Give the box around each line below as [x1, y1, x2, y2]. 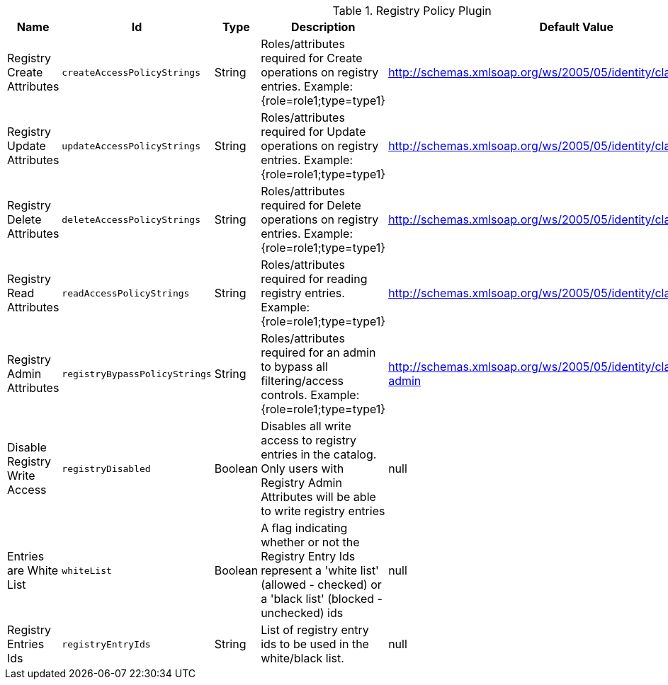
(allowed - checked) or [261, 577, 382, 592]
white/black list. [261, 651, 344, 665]
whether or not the [261, 535, 360, 549]
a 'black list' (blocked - [261, 592, 383, 606]
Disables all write [261, 419, 351, 433]
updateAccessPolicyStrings [62, 140, 201, 151]
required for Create [261, 51, 363, 65]
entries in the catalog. [261, 447, 377, 461]
